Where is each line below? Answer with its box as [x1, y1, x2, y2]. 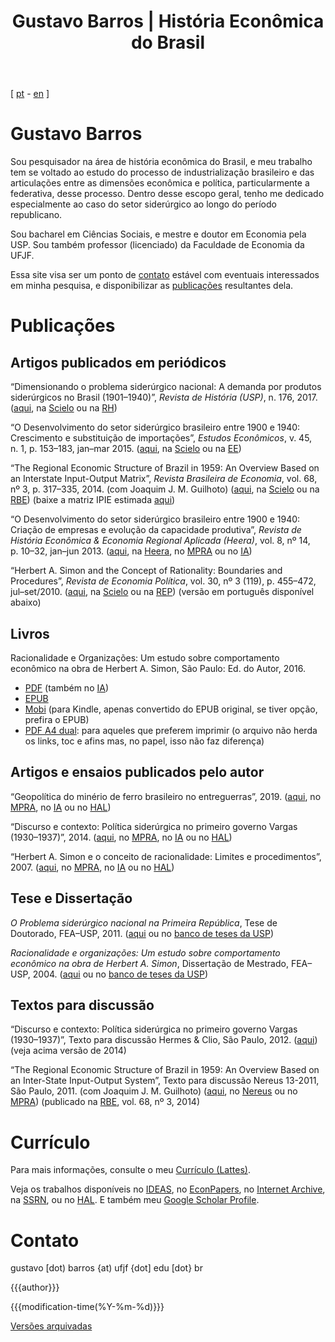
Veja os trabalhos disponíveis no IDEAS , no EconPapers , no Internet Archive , [10, 1183, 326, 1195]
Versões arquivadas [10, 1320, 93, 1332]
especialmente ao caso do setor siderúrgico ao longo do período [10, 198, 277, 210]
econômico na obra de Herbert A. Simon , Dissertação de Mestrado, [10, 957, 289, 969]
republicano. [10, 209, 63, 221]
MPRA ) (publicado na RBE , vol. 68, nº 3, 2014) [10, 1096, 200, 1108]
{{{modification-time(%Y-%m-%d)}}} [10, 1301, 165, 1313]
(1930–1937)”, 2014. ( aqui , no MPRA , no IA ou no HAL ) [10, 831, 233, 843]
